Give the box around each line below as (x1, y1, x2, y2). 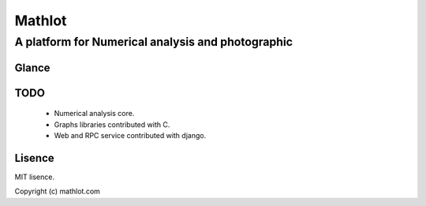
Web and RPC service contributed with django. (54, 131, 207, 140)
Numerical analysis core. (54, 109, 135, 118)
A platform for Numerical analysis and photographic (14, 35, 293, 49)
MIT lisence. (14, 172, 55, 182)
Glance (14, 61, 50, 74)
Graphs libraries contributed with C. (54, 119, 170, 129)
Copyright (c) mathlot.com (14, 186, 100, 197)
